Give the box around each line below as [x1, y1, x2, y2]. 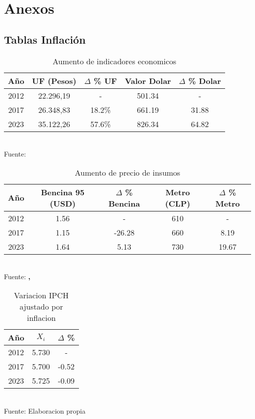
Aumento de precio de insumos [75, 166, 180, 178]
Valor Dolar [125, 75, 171, 86]
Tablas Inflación [4, 31, 86, 47]
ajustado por [19, 300, 63, 312]
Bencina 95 [41, 186, 85, 198]
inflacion [26, 312, 56, 323]
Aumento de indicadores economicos [52, 55, 177, 67]
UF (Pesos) [32, 75, 76, 86]
